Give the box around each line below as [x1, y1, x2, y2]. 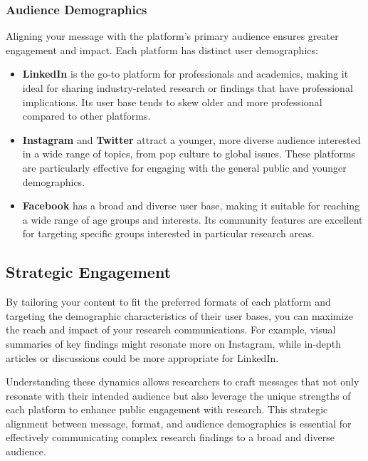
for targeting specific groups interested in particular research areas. [22, 226, 315, 241]
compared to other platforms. [22, 108, 151, 123]
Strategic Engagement [6, 261, 172, 283]
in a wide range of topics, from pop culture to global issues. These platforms [22, 146, 356, 161]
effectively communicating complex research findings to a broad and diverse [6, 430, 335, 445]
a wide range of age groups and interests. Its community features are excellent [22, 212, 363, 227]
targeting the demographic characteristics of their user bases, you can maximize [6, 308, 353, 323]
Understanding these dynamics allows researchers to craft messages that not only [6, 374, 359, 389]
